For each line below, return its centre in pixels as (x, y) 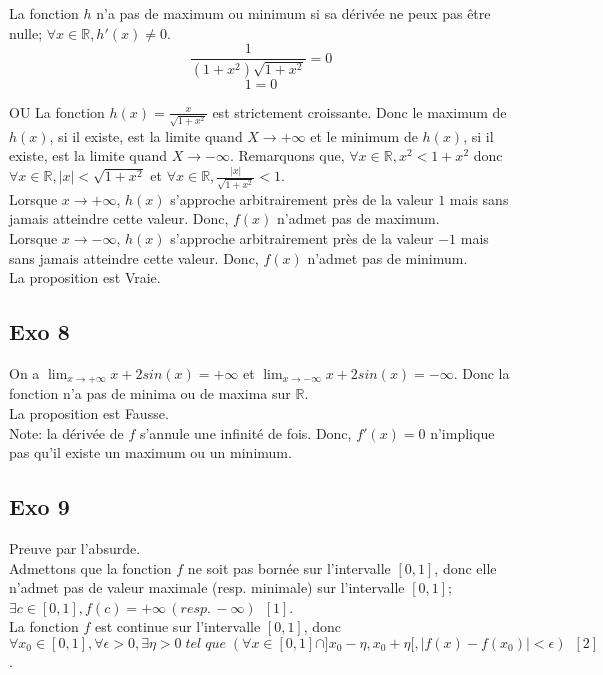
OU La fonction (57, 111)
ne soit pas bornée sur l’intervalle (289, 567)
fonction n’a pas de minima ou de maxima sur (150, 393)
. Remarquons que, (287, 155)
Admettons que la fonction (90, 567)
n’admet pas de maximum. (358, 218)
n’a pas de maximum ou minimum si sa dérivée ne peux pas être (293, 13)
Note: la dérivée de (66, 432)
